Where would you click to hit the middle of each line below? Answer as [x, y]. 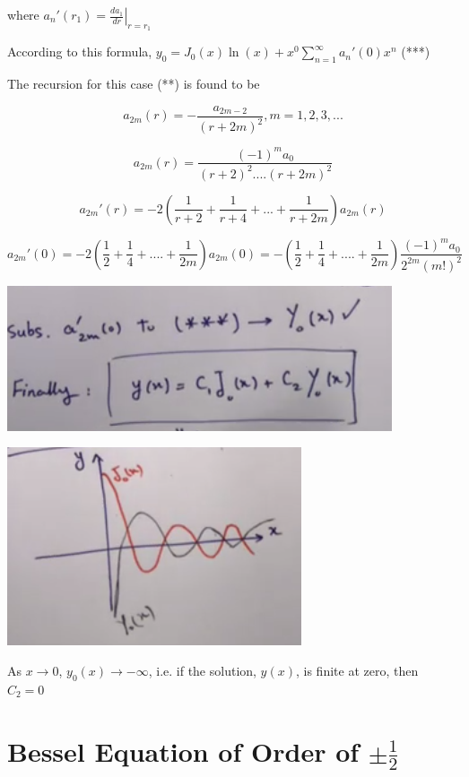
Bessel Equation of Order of [183, 751]
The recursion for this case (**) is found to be [134, 83]
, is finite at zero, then [357, 670]
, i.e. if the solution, [202, 670]
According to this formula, [80, 52]
